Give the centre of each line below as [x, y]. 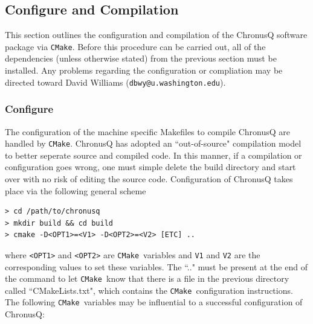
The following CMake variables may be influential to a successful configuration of [154, 302]
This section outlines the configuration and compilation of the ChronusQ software [156, 35]
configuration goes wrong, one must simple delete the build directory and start [150, 167]
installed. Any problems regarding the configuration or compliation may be [144, 70]
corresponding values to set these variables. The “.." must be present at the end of [156, 266]
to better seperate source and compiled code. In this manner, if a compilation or [153, 155]
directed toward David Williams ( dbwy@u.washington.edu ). [115, 82]
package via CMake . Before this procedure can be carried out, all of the [135, 46]
